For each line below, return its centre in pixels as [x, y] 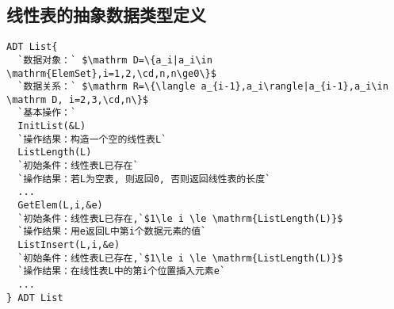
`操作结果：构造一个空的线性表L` [92, 139]
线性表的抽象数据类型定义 [106, 15]
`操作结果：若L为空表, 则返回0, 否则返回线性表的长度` [144, 179]
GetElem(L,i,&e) [60, 206]
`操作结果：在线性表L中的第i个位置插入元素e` [122, 271]
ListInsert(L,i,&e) [69, 245]
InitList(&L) [52, 126]
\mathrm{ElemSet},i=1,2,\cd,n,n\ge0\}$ [111, 73]
